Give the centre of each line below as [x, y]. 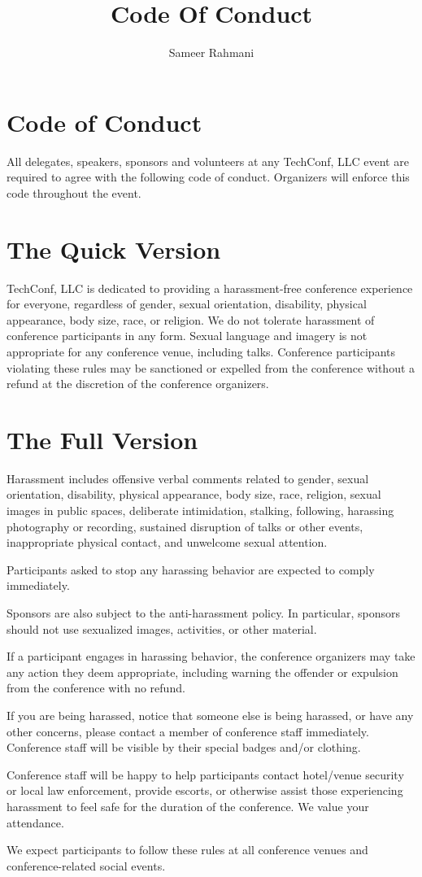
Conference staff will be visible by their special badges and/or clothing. [184, 747]
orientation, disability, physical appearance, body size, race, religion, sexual [194, 494]
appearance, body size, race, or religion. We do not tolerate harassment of [191, 319]
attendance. [35, 822]
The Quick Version [114, 249]
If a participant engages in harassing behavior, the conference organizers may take [211, 656]
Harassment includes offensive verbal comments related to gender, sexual [188, 478]
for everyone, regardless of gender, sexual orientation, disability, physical [187, 304]
